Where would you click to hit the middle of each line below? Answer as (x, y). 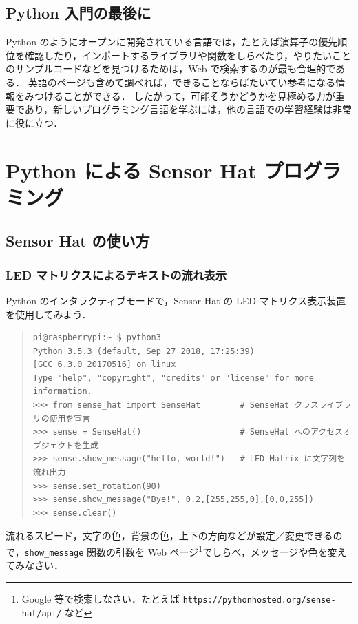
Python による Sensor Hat (131, 170)
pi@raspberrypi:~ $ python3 (97, 338)
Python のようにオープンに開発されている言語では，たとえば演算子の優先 (172, 42)
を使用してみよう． (49, 314)
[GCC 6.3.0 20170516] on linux (104, 365)
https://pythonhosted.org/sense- (259, 600)
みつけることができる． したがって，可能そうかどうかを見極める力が (180, 95)
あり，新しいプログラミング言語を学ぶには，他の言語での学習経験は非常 (188, 109)
